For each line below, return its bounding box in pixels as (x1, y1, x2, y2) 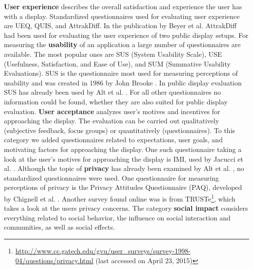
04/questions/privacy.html (15, 255, 93, 265)
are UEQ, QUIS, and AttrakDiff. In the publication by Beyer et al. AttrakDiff (4, 20, 237, 31)
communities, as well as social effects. (4, 222, 115, 232)
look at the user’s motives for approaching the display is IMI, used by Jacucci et (4, 153, 243, 164)
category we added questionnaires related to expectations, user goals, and (4, 134, 223, 145)
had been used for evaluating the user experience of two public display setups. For (4, 30, 249, 40)
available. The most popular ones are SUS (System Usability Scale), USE (4, 49, 222, 59)
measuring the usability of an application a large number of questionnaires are (4, 39, 241, 50)
